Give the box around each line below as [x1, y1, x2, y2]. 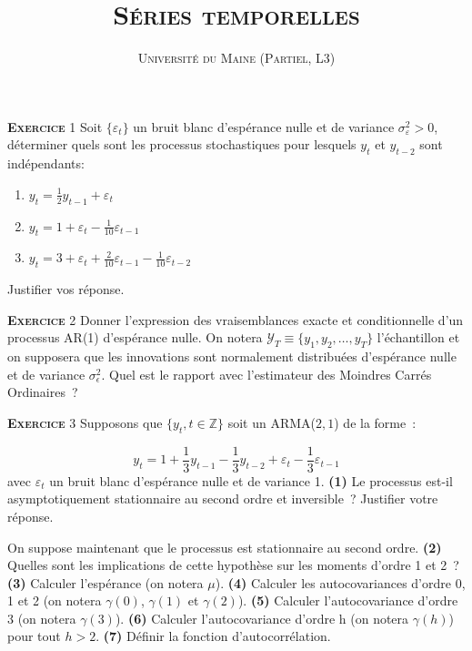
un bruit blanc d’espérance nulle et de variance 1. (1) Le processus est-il [49, 471, 453, 490]
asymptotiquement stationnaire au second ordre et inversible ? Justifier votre [7, 489, 438, 508]
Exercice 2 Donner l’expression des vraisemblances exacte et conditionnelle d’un [7, 310, 464, 329]
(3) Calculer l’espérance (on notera [7, 573, 204, 592]
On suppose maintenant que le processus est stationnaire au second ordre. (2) [7, 537, 442, 556]
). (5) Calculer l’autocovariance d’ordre [237, 591, 458, 610]
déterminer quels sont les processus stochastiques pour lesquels [7, 135, 357, 154]
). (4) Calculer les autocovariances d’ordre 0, [215, 573, 466, 592]
